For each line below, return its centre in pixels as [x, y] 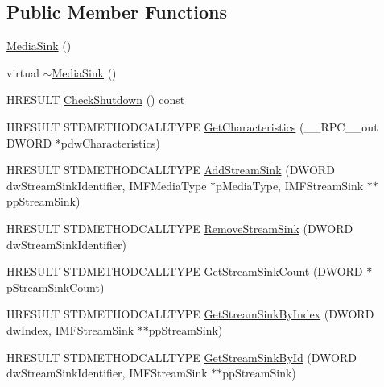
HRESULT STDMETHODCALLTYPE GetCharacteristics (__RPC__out [192, 126]
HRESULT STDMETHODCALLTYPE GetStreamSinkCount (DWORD [185, 271]
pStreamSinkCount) [56, 287]
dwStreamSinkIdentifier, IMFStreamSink [107, 373]
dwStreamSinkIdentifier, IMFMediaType [107, 185]
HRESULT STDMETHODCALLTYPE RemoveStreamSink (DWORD [180, 228]
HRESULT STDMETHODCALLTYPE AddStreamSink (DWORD [171, 170]
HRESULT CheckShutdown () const [96, 100]
